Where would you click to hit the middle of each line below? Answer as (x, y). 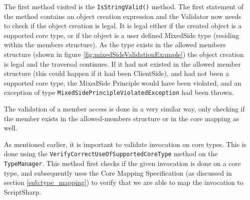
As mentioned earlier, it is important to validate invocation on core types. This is (125, 144)
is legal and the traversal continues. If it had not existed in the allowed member (123, 64)
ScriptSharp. (23, 191)
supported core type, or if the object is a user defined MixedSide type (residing (122, 35)
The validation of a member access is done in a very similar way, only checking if (125, 109)
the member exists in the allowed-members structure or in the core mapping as (122, 118)
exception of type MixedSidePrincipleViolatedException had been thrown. (119, 92)
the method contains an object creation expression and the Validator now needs (123, 16)
